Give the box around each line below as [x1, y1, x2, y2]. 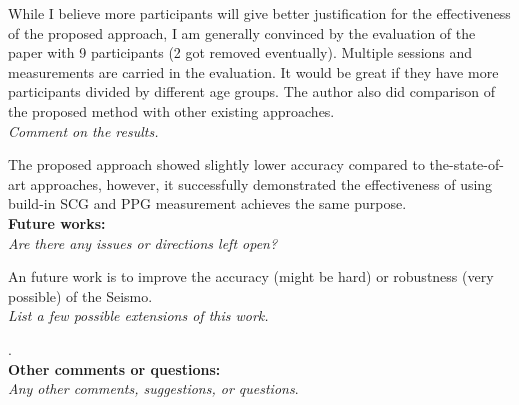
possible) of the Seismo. [8, 285, 153, 306]
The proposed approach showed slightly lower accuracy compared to [8, 154, 425, 175]
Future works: [8, 212, 106, 233]
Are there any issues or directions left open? [8, 232, 278, 253]
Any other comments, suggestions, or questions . [8, 378, 299, 399]
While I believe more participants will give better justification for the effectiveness [8, 3, 511, 23]
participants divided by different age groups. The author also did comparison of [8, 81, 496, 102]
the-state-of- [429, 154, 504, 175]
